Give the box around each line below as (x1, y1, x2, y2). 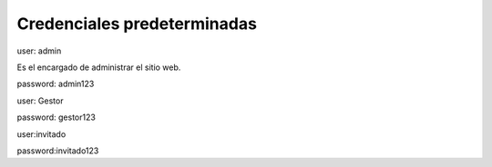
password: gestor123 (16, 112, 96, 123)
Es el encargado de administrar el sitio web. (16, 62, 181, 73)
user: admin (16, 45, 62, 56)
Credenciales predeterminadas (16, 14, 257, 34)
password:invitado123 (16, 145, 99, 156)
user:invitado (16, 128, 67, 140)
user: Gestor (16, 95, 64, 106)
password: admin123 (16, 78, 95, 90)
